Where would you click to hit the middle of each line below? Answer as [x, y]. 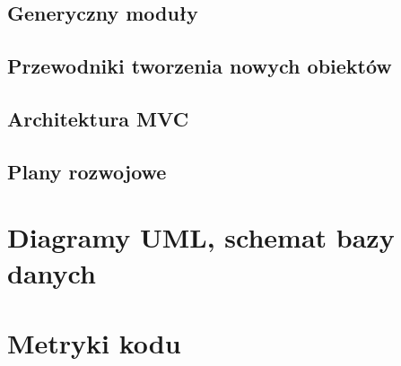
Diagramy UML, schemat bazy [201, 237]
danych [52, 272]
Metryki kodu [94, 342]
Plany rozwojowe [87, 171]
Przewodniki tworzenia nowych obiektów [200, 66]
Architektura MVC [98, 118]
